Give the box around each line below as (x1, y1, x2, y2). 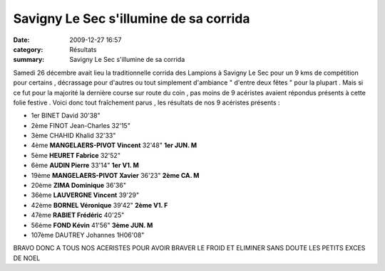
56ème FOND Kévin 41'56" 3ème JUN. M (31, 220, 153, 229)
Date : (13, 36, 30, 44)
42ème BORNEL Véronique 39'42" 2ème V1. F (31, 201, 168, 209)
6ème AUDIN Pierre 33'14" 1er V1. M (31, 161, 139, 170)
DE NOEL (13, 253, 41, 262)
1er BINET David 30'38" (31, 111, 101, 120)
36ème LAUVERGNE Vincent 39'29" (31, 191, 139, 199)
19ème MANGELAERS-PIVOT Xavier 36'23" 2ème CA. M (31, 171, 200, 179)
